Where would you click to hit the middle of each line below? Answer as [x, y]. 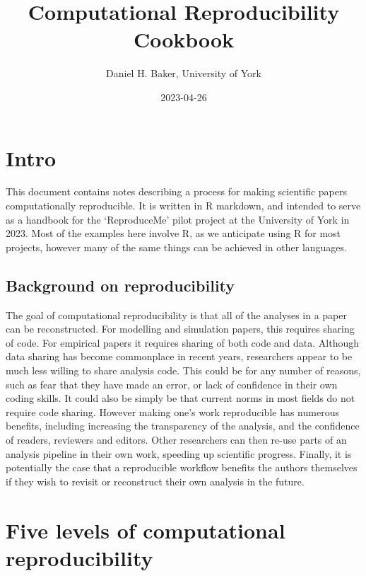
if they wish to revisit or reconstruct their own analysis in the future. [155, 481]
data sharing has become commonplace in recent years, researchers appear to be [179, 356]
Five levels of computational [146, 530]
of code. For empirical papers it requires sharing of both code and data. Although [183, 342]
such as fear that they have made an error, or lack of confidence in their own [172, 384]
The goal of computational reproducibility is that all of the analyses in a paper [176, 315]
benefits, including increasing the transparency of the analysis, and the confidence [183, 426]
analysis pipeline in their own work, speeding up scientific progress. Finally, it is [179, 453]
